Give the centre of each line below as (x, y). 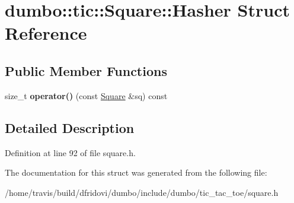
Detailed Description (70, 127)
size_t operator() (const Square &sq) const (86, 95)
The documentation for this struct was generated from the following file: (136, 172)
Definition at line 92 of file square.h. (70, 152)
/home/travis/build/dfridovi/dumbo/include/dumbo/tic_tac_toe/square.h (142, 192)
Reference (46, 33)
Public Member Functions (86, 70)
